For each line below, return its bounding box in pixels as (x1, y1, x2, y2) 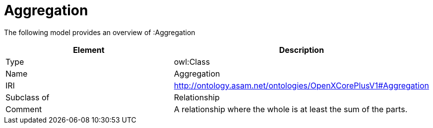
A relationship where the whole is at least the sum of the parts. (174, 104, 408, 114)
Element (73, 44, 105, 55)
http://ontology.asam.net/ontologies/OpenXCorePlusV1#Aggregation (174, 80, 429, 90)
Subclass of (5, 92, 50, 102)
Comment (5, 104, 42, 114)
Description (279, 44, 324, 55)
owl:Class (174, 56, 210, 67)
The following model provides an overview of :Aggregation (4, 28, 195, 37)
